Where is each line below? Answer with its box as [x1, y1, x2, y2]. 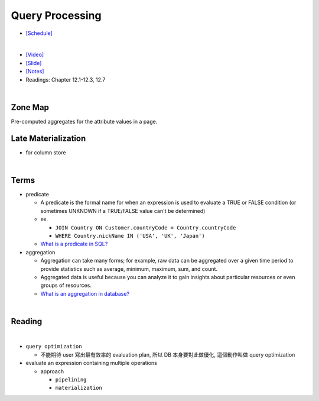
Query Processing [11, 9, 102, 22]
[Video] [25, 51, 44, 59]
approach [40, 367, 64, 375]
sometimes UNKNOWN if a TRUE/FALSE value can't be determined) [40, 207, 206, 214]
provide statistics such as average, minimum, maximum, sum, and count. [40, 265, 218, 272]
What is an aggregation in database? [40, 290, 130, 297]
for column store [25, 148, 66, 156]
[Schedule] [25, 30, 53, 37]
